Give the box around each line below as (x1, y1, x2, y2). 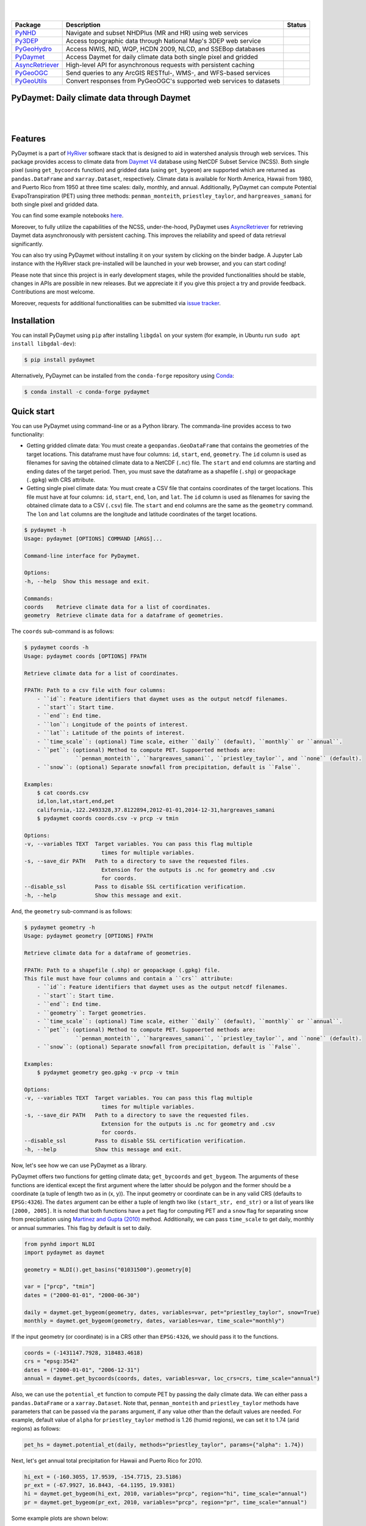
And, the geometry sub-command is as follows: (11, 907, 132, 915)
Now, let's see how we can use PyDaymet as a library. (11, 1162, 148, 1169)
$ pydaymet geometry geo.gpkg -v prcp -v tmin (37, 1069, 179, 1076)
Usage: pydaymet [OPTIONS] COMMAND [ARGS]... (24, 535, 163, 542)
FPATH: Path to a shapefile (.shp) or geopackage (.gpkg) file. (24, 966, 221, 974)
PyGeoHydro (15, 45, 52, 53)
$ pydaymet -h (24, 527, 66, 533)
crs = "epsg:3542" (24, 1358, 79, 1365)
